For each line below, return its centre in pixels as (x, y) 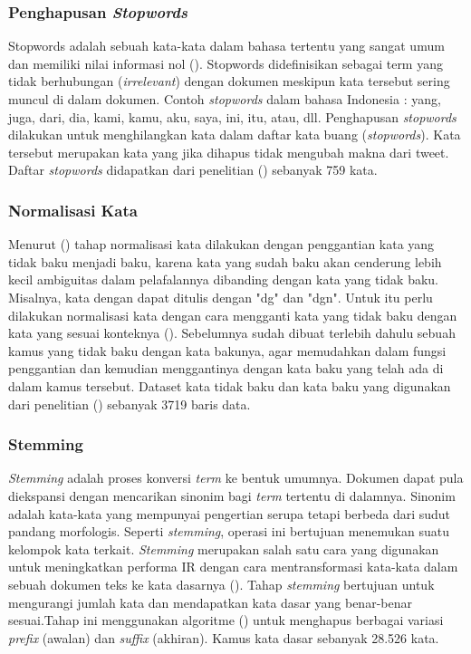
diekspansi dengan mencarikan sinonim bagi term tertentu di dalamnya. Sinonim (232, 495)
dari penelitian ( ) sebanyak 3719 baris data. (130, 404)
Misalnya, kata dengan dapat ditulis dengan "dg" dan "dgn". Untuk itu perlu (221, 297)
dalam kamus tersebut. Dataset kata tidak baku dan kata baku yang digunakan (230, 385)
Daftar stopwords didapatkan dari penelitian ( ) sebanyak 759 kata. (193, 170)
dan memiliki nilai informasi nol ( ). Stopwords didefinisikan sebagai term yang (226, 63)
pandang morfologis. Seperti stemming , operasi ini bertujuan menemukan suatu (229, 531)
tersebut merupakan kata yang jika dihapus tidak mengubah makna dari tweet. (229, 152)
